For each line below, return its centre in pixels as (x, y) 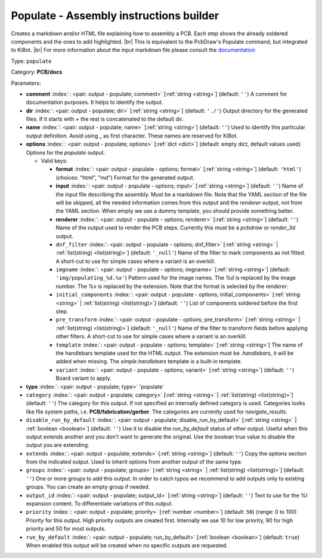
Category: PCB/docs (37, 72)
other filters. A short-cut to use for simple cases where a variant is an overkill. (151, 336)
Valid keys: (54, 161)
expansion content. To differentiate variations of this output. (99, 504)
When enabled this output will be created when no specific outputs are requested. (127, 545)
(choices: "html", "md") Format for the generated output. (125, 177)
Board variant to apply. (83, 378)
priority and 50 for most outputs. (66, 529)
